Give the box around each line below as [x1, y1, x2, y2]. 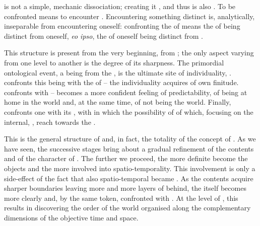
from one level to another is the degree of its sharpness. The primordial [4, 57, 224, 67]
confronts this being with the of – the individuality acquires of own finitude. [4, 77, 239, 88]
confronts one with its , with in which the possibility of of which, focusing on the [4, 106, 253, 117]
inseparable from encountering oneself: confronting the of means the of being [4, 21, 240, 31]
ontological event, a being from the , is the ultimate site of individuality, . [4, 67, 231, 78]
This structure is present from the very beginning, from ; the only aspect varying [4, 47, 254, 58]
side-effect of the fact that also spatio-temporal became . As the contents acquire [4, 173, 253, 183]
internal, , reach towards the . [4, 116, 96, 127]
